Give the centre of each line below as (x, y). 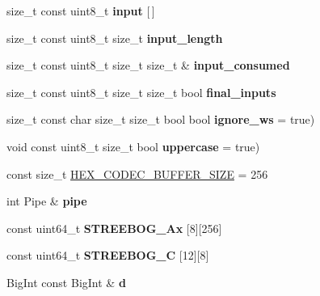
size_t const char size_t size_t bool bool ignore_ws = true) (161, 119)
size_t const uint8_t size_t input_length (115, 38)
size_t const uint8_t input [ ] (81, 11)
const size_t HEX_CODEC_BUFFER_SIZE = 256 (137, 173)
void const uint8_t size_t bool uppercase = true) (133, 146)
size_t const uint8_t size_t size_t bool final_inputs (141, 92)
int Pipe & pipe (47, 201)
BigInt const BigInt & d (66, 282)
